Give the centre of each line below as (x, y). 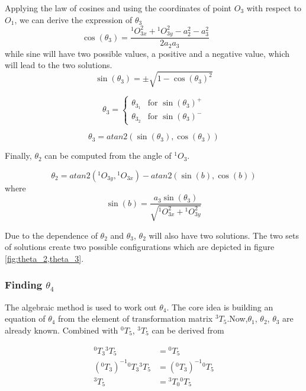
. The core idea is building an (220, 307)
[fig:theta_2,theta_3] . (44, 258)
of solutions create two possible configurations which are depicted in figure (140, 247)
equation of (25, 318)
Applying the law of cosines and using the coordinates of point (118, 8)
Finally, (18, 156)
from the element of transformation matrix (136, 318)
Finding (24, 285)
